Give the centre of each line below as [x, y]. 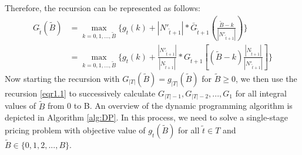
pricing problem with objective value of [75, 130]
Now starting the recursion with [62, 78]
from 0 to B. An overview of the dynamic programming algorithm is [170, 106]
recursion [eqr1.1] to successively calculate [80, 93]
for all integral [261, 93]
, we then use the [266, 78]
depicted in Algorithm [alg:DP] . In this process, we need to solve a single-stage [146, 117]
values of [20, 106]
